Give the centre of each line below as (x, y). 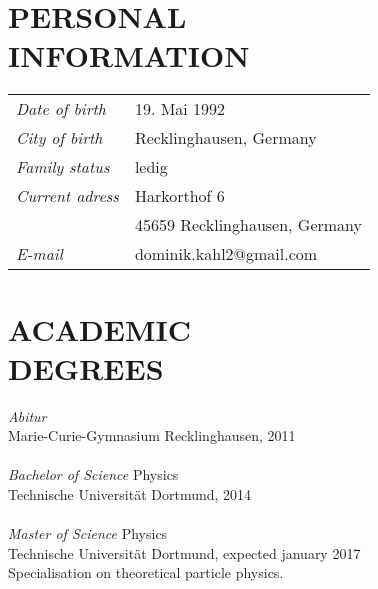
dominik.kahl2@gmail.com (226, 254)
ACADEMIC (99, 328)
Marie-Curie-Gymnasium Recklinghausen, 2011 (152, 435)
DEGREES (86, 367)
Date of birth (61, 109)
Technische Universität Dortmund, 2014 (130, 494)
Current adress (67, 196)
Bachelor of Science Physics (93, 474)
